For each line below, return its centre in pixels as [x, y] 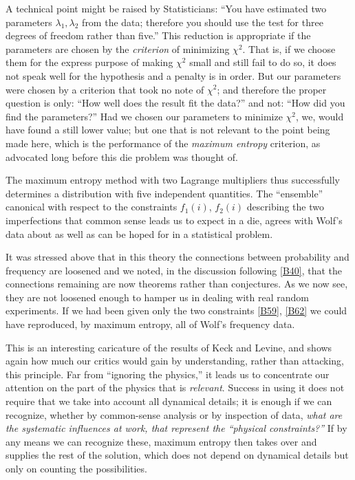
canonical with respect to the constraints [92, 207]
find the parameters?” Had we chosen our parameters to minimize [144, 116]
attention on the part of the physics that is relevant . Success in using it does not [175, 388]
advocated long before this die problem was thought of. [122, 156]
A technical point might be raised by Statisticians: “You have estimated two [166, 8]
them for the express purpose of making [89, 62]
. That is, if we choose [289, 48]
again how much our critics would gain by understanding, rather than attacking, [175, 361]
